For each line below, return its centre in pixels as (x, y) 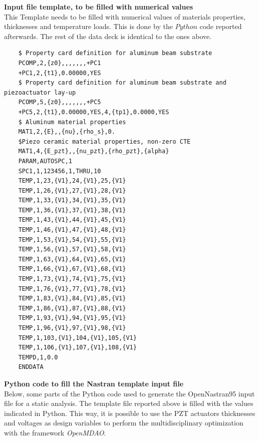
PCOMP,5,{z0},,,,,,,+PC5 (60, 102)
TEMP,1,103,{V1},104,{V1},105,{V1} (77, 338)
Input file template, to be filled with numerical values (99, 7)
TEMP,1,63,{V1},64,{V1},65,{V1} (72, 259)
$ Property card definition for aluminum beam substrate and (122, 83)
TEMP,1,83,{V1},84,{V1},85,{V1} (72, 299)
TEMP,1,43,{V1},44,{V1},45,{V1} (72, 220)
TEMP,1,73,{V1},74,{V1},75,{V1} (72, 279)
